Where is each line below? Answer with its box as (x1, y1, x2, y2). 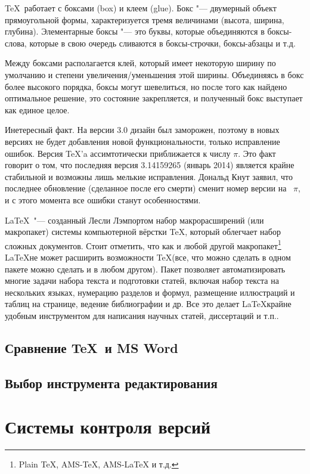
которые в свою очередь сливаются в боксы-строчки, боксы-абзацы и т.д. (29, 36, 296, 49)
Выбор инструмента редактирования (5, 373, 218, 392)
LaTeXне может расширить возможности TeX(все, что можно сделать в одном (5, 250, 291, 263)
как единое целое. (5, 103, 70, 116)
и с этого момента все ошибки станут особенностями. (5, 193, 201, 206)
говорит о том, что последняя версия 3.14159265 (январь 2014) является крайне (5, 159, 294, 171)
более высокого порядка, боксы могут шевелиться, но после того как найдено (5, 80, 287, 92)
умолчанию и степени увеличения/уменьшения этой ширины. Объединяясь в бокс (5, 68, 304, 80)
